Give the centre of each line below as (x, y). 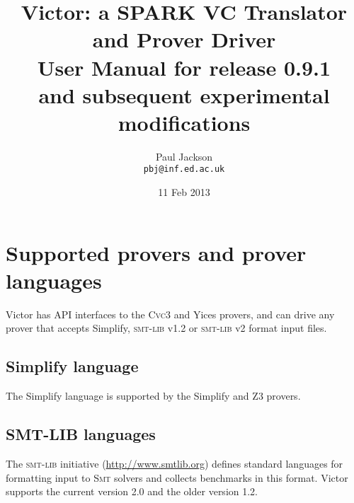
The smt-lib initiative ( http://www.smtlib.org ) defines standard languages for (175, 464)
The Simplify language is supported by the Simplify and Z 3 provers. (153, 396)
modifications (184, 122)
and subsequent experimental (184, 94)
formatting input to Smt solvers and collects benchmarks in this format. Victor (177, 477)
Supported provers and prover (156, 252)
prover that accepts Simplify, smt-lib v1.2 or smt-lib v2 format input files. (166, 328)
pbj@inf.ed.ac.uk (184, 169)
